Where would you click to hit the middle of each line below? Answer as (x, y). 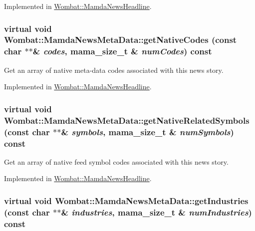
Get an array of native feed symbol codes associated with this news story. (116, 161)
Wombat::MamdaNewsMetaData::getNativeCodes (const (121, 40)
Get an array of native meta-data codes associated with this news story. (114, 70)
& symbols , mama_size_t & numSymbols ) (147, 131)
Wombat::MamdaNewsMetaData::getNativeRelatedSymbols (127, 120)
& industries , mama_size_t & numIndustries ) (156, 212)
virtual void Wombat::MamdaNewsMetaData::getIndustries (126, 200)
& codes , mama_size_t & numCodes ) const (122, 51)
